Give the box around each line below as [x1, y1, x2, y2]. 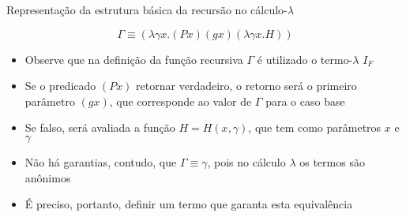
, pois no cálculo [207, 153, 286, 170]
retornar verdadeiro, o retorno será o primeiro [136, 77, 357, 94]
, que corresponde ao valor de [109, 92, 252, 109]
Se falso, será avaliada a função [24, 119, 175, 136]
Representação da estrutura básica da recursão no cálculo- [6, 2, 288, 17]
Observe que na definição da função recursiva [24, 51, 243, 67]
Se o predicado [24, 77, 96, 94]
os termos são [299, 153, 365, 170]
